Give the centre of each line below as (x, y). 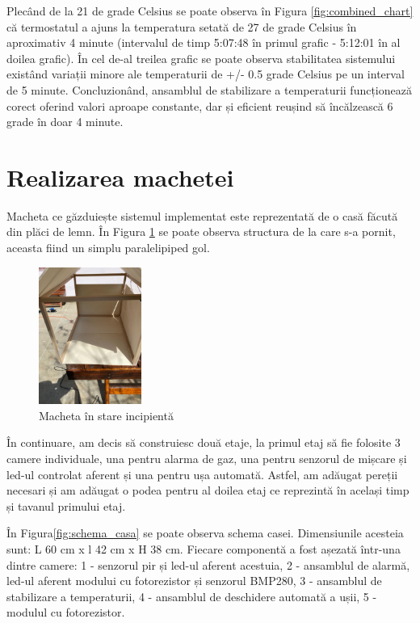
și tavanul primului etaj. (66, 505)
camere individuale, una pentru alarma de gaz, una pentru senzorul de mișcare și (207, 459)
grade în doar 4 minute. (65, 122)
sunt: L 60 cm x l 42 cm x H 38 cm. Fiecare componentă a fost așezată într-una (204, 548)
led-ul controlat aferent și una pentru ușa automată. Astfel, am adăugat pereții (202, 474)
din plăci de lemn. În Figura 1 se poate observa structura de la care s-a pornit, (201, 232)
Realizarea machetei (120, 177)
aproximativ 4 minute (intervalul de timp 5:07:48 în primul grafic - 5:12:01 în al (204, 42)
